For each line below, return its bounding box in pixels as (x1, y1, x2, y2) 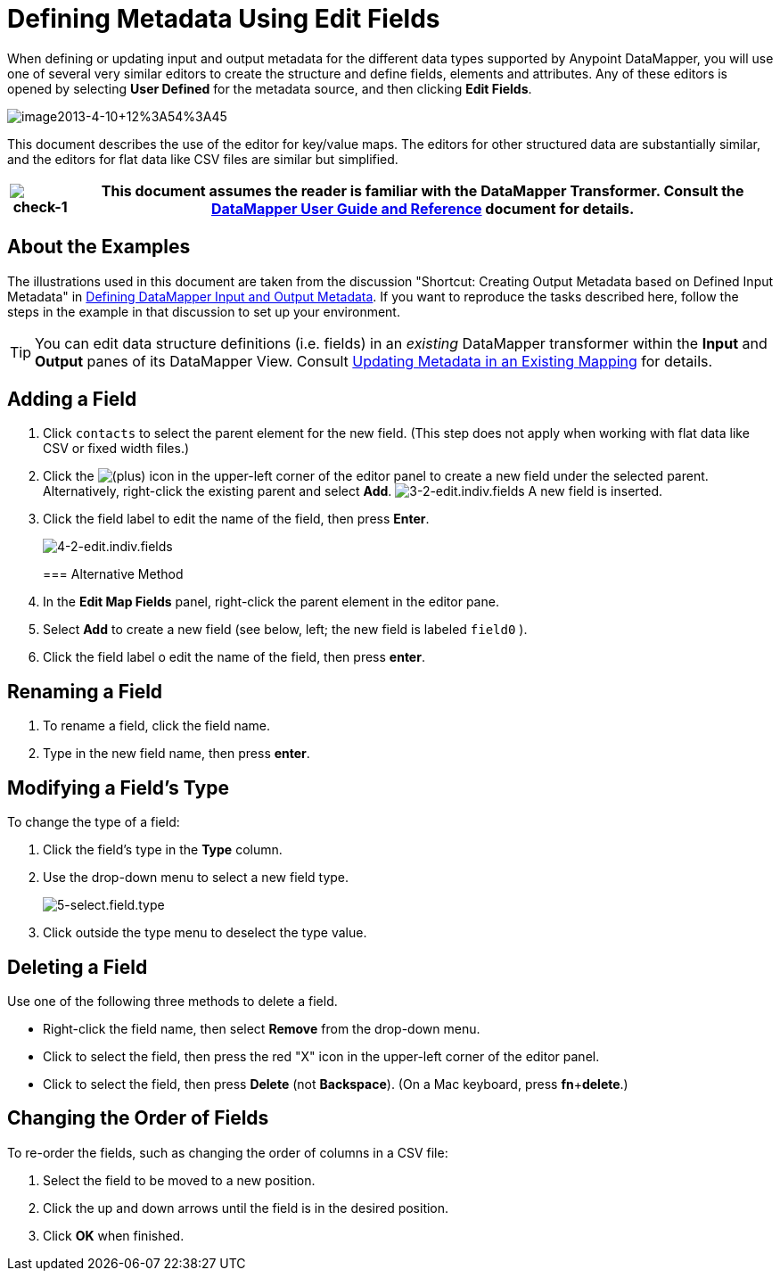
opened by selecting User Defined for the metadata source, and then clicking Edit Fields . (7, 80, 532, 96)
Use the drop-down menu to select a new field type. (43, 870, 349, 886)
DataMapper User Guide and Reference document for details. (211, 199, 635, 218)
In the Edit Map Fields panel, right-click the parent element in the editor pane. (43, 594, 499, 610)
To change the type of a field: (7, 814, 180, 830)
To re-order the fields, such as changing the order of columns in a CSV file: (7, 1144, 448, 1160)
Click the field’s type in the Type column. (43, 842, 283, 858)
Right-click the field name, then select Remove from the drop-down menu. (43, 1020, 480, 1036)
